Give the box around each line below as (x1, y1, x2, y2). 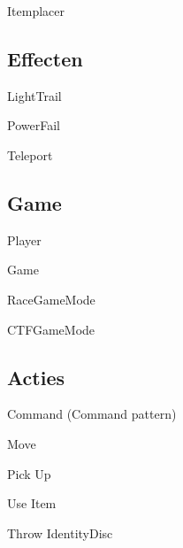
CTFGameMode (7, 320, 95, 338)
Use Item (7, 494, 57, 513)
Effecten (7, 44, 83, 72)
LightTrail (7, 86, 62, 104)
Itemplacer (7, 2, 65, 19)
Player (7, 230, 42, 249)
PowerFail (7, 116, 60, 135)
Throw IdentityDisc (7, 523, 113, 542)
